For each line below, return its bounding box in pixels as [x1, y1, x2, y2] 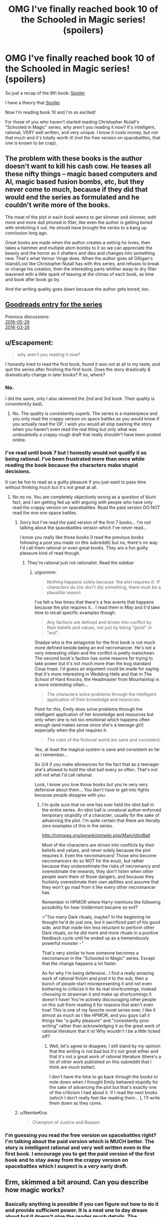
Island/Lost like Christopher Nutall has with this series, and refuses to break [5, 261, 160, 267]
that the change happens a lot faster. [42, 960, 117, 966]
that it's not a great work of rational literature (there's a [49, 1053, 162, 1059]
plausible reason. [47, 589, 82, 595]
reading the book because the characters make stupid [5, 462, 138, 469]
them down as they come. [49, 1100, 103, 1106]
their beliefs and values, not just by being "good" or [47, 624, 153, 630]
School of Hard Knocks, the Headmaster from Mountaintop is [34, 676, 160, 682]
